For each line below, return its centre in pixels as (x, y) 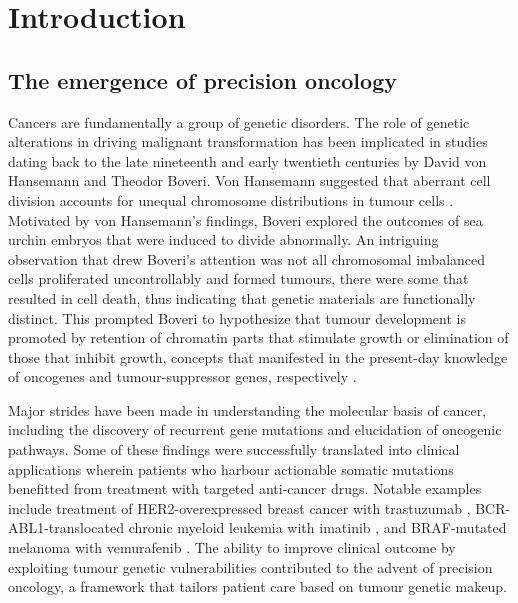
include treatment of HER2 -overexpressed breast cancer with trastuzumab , (239, 507)
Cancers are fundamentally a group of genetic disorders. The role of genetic (239, 121)
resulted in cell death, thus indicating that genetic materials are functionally (242, 297)
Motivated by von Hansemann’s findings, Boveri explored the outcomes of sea (245, 219)
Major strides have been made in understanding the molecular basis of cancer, (247, 409)
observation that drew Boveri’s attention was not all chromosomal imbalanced (247, 258)
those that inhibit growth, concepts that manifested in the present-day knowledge (258, 356)
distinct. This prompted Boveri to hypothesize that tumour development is (237, 317)
